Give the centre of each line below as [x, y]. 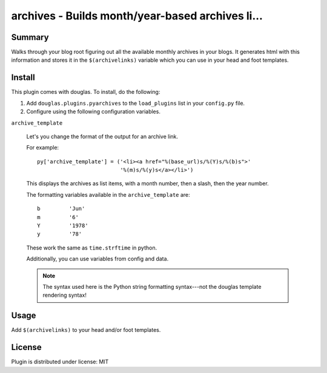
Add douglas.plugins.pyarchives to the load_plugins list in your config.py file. [136, 103]
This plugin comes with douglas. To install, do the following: [86, 92]
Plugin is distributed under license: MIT [60, 362]
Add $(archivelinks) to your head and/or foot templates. [86, 330]
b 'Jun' [61, 209]
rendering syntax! [65, 295]
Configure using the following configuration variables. [93, 111]
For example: [43, 148]
